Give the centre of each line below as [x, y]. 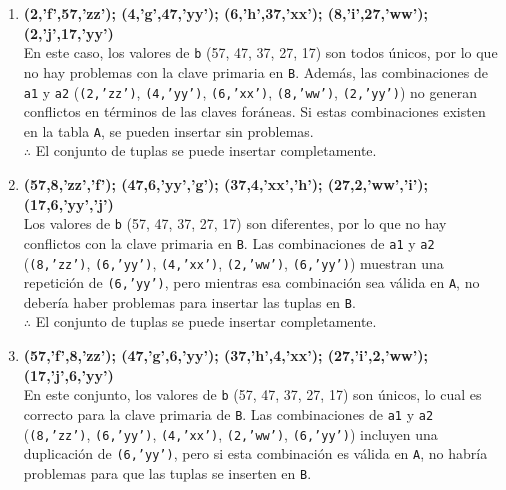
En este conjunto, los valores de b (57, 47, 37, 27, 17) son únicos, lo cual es [252, 394]
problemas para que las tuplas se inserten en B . [167, 472]
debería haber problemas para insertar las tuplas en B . [189, 301]
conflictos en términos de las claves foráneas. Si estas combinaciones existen [254, 111]
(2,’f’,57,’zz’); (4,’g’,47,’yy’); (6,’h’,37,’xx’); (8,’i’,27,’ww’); [225, 13]
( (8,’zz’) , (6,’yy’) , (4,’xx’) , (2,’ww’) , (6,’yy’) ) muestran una [233, 262]
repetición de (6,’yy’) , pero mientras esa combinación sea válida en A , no [251, 282]
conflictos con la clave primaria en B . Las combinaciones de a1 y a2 [229, 242]
